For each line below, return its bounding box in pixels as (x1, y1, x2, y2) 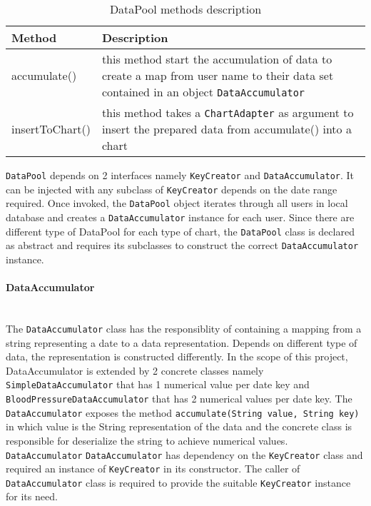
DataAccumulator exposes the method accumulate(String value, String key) (6, 405, 360, 420)
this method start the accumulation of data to (101, 51, 332, 67)
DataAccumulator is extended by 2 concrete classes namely (6, 363, 264, 378)
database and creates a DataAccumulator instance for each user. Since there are (6, 209, 355, 224)
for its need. (6, 489, 58, 504)
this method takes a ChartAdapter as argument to (101, 104, 354, 121)
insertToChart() (11, 121, 91, 137)
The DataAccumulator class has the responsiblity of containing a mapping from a (6, 320, 362, 335)
